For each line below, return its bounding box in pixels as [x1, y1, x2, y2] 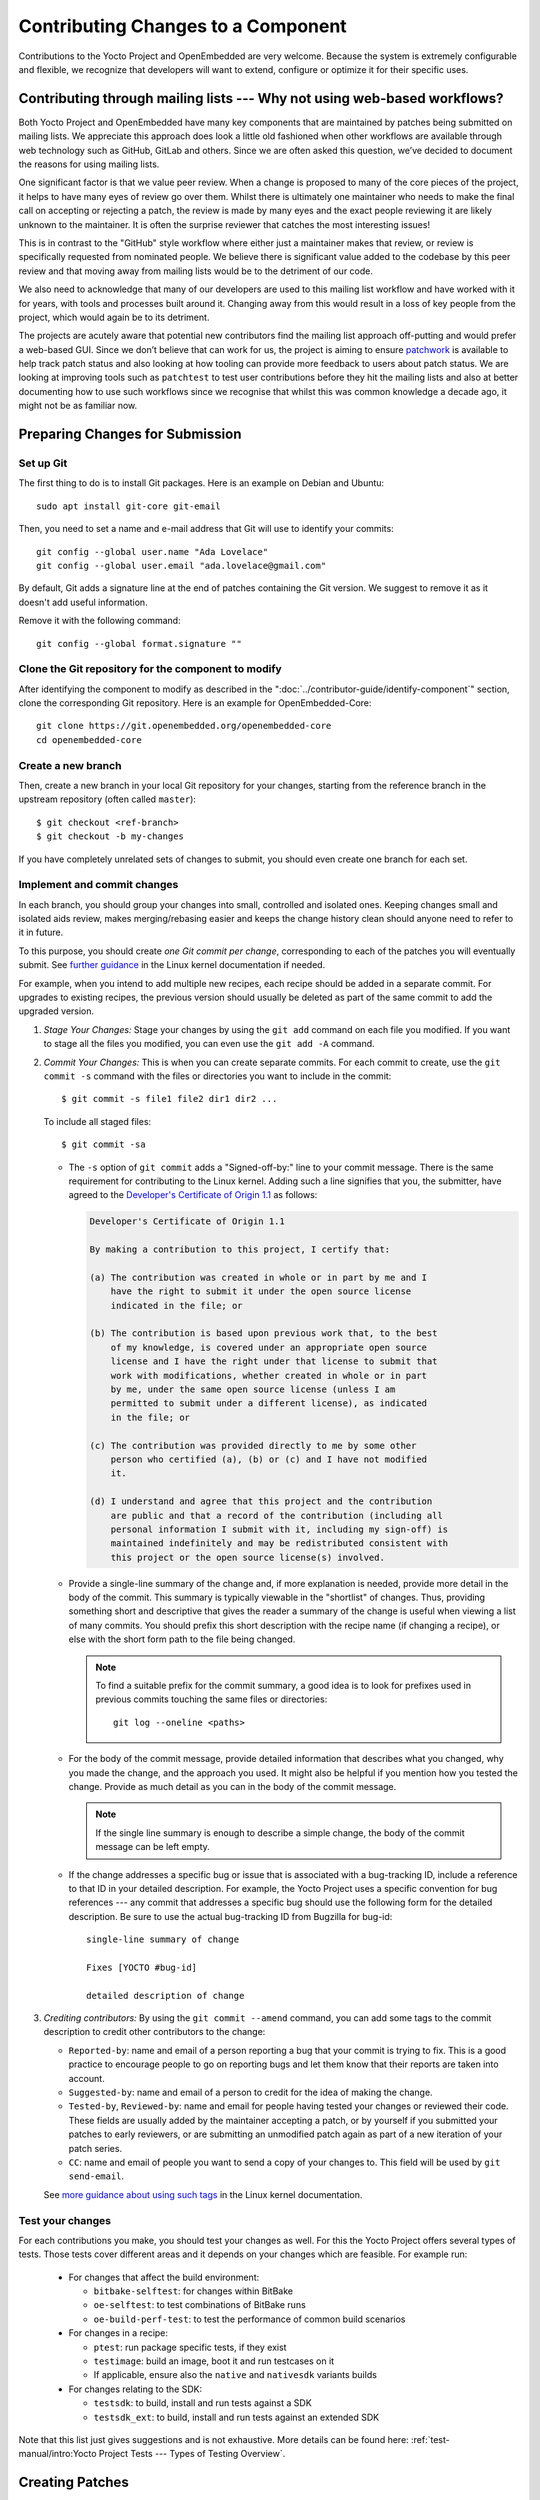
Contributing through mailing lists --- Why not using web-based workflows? [18, 90, 504, 107]
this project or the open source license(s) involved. [110, 1551, 385, 1563]
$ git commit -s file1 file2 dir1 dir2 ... [61, 1093, 278, 1105]
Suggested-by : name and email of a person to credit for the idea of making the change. [68, 2086, 434, 2099]
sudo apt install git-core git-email [36, 500, 222, 512]
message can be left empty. [95, 1841, 210, 1853]
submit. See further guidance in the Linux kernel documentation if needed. [18, 959, 326, 971]
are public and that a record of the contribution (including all [110, 1510, 444, 1521]
